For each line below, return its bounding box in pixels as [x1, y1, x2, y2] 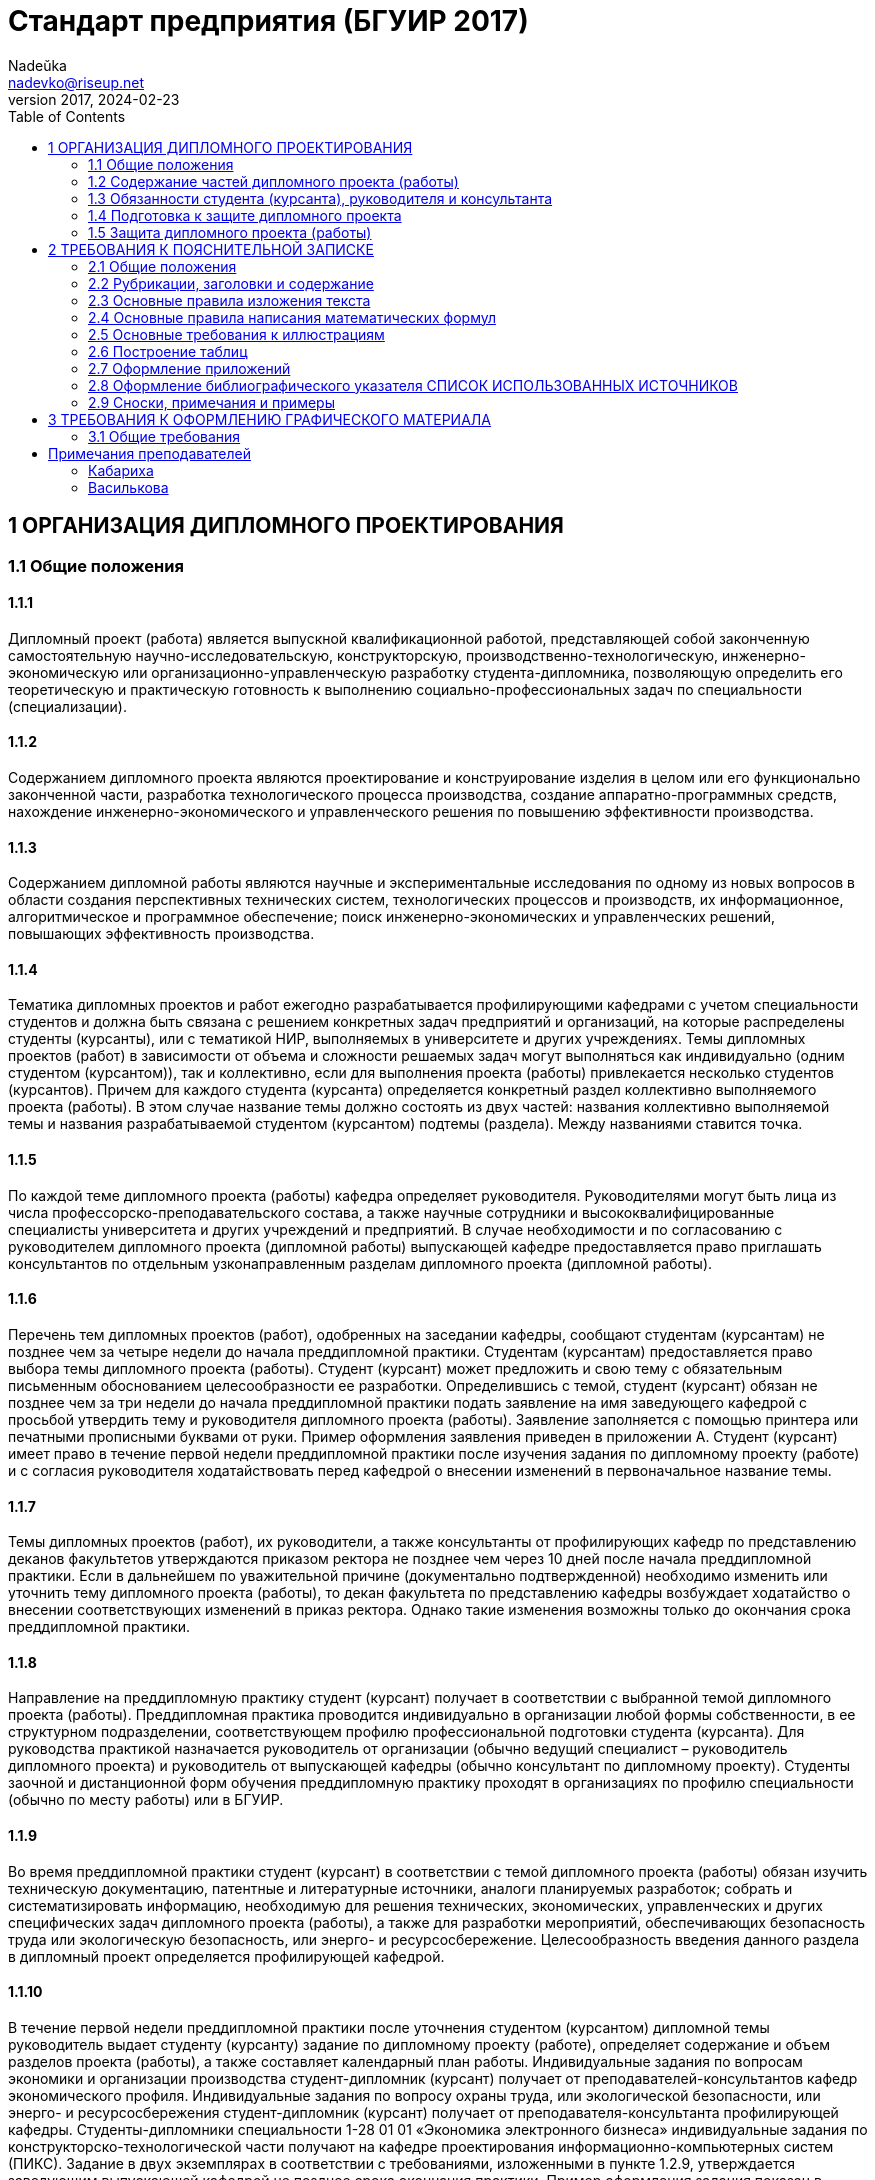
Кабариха [88, 461, 154, 479]
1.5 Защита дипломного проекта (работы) [88, 223, 372, 241]
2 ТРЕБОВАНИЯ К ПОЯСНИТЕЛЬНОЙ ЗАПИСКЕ [48, 240, 374, 258]
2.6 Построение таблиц [88, 342, 248, 360]
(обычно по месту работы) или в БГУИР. [8, 1791, 284, 1809]
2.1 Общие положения [88, 257, 237, 275]
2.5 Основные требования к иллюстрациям [88, 325, 385, 343]
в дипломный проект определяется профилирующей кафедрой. [8, 1947, 445, 1965]
